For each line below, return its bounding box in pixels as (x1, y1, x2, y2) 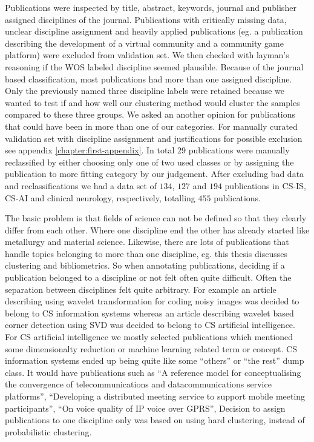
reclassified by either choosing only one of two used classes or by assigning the (5, 155, 294, 168)
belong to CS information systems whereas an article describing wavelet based (5, 306, 294, 319)
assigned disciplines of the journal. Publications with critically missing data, (5, 13, 287, 25)
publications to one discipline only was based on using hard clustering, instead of (5, 414, 305, 426)
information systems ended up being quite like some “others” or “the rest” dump (5, 354, 304, 367)
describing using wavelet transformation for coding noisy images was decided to (5, 295, 299, 307)
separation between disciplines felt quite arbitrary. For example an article (5, 283, 276, 295)
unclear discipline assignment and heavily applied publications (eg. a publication (5, 25, 303, 38)
